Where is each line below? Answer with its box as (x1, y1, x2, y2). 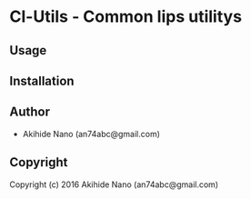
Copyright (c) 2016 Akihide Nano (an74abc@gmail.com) (9, 179, 219, 190)
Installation (9, 73, 75, 88)
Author (9, 104, 50, 120)
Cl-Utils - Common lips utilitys (9, 6, 243, 27)
